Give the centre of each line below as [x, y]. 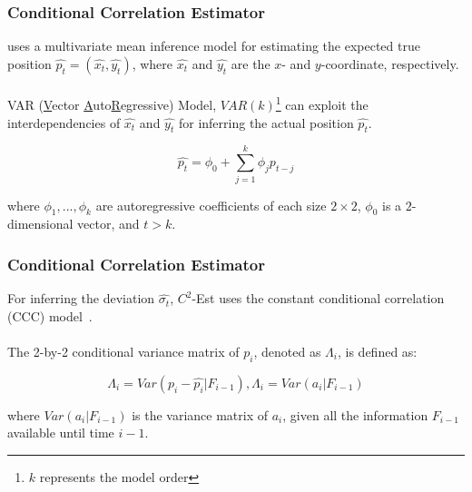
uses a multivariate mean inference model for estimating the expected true [214, 46]
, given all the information [355, 414]
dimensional [40, 224]
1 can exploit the [322, 103]
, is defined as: [377, 351]
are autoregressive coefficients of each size [211, 205]
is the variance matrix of [200, 414]
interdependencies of [64, 122]
